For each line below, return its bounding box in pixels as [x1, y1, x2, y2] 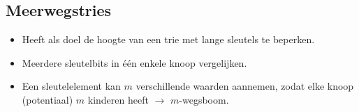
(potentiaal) [22, 92, 73, 106]
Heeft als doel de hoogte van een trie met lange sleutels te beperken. [22, 32, 315, 47]
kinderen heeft [87, 92, 149, 106]
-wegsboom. [179, 92, 229, 106]
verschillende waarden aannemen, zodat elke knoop [135, 79, 354, 93]
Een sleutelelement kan [22, 79, 121, 93]
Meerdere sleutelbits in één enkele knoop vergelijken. [22, 55, 247, 70]
